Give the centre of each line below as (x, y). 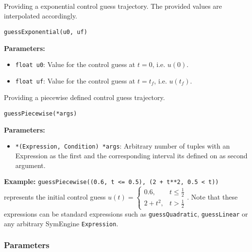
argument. (30, 165)
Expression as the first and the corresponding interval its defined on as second (131, 156)
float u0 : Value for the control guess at (75, 64)
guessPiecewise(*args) (41, 114)
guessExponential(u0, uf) (46, 32)
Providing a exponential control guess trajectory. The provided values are (113, 6)
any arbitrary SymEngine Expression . (61, 223)
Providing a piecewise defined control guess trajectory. (84, 97)
